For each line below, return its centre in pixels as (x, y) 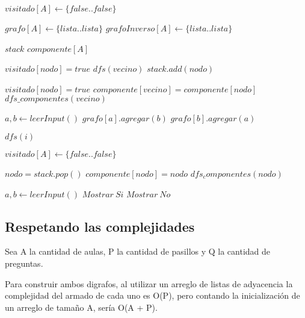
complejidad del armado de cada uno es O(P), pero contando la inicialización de (152, 295)
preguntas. (24, 263)
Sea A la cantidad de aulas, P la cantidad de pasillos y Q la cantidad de (138, 251)
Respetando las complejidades (100, 226)
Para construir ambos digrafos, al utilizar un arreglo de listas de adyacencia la (149, 283)
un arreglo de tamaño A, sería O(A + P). (81, 307)
